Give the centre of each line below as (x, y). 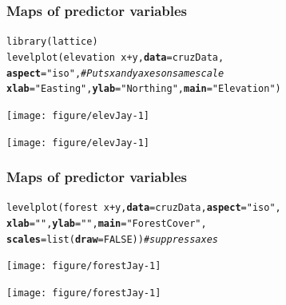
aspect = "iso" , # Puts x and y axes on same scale (115, 73)
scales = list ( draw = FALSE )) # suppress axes (112, 239)
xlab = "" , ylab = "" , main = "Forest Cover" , (107, 224)
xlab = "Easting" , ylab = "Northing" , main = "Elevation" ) (144, 89)
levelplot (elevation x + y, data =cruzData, (115, 57)
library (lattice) (52, 42)
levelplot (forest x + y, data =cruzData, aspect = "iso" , (144, 208)
